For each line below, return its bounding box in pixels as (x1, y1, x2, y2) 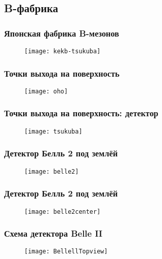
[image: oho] (24, 87, 68, 95)
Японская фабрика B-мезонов (4, 26, 119, 39)
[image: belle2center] (24, 208, 101, 215)
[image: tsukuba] (24, 127, 83, 135)
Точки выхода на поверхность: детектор (4, 107, 158, 119)
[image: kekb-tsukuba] (24, 48, 101, 55)
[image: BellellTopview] (24, 248, 108, 255)
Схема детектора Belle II (4, 227, 103, 240)
